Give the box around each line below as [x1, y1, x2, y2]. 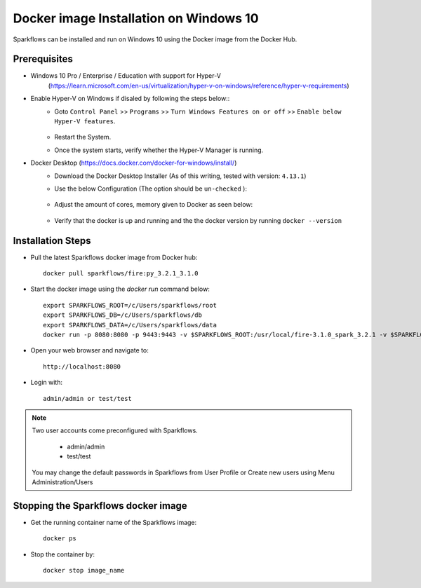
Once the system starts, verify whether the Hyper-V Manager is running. [54, 146, 264, 154]
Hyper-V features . [54, 117, 116, 125]
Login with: [30, 378, 63, 387]
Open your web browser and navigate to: [30, 346, 149, 355]
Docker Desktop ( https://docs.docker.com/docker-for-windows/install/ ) [30, 158, 237, 167]
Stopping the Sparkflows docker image [13, 500, 187, 512]
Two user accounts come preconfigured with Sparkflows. [32, 426, 198, 435]
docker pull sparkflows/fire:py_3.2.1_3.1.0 [43, 270, 199, 278]
